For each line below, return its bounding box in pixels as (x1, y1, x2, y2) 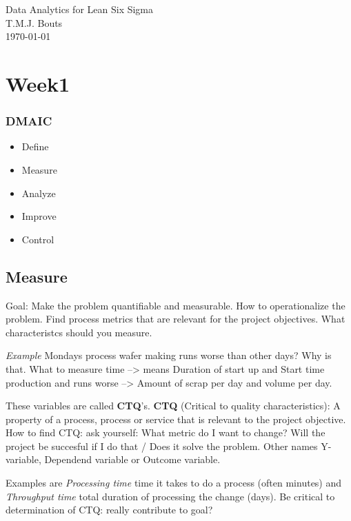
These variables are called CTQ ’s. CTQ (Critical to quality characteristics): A (6, 398, 341, 413)
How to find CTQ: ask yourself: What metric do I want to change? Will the (6, 425, 325, 440)
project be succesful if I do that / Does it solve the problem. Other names (6, 438, 318, 453)
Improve (21, 209, 57, 223)
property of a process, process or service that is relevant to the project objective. (6, 411, 346, 426)
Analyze (21, 185, 56, 200)
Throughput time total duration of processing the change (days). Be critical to (6, 489, 335, 503)
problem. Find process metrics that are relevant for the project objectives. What (6, 311, 345, 326)
